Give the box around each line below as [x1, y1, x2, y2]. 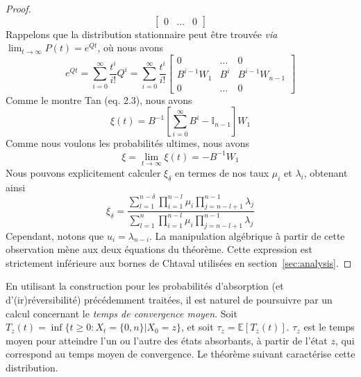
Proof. [6, 1, 31, 15]
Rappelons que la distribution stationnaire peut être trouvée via [6, 26, 278, 41]
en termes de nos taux [175, 165, 269, 179]
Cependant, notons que [6, 228, 104, 243]
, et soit [180, 319, 214, 334]
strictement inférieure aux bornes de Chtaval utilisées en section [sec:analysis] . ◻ [6, 255, 352, 270]
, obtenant [303, 165, 348, 179]
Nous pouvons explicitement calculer [6, 165, 161, 179]
